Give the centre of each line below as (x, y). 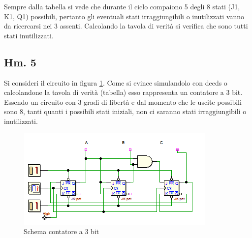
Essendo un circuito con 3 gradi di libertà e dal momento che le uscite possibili (123, 102)
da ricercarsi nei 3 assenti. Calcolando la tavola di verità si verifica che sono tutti (126, 26)
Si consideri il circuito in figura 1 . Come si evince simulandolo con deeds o (116, 82)
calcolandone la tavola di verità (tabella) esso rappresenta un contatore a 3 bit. (123, 92)
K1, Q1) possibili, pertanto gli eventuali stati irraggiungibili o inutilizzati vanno (124, 16)
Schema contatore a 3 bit (62, 231)
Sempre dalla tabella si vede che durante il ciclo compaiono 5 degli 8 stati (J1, (122, 6)
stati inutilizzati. (29, 35)
